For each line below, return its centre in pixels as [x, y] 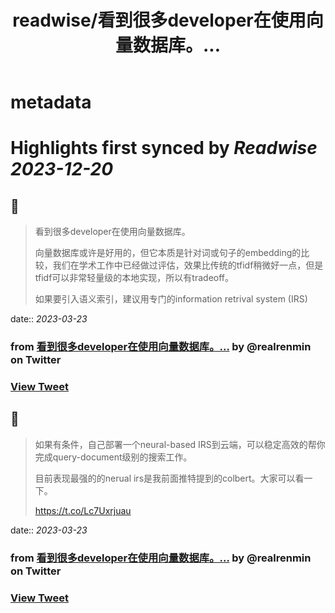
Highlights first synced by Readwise [164, 148]
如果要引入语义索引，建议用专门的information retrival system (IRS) [171, 299]
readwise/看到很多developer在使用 [159, 20]
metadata [51, 102]
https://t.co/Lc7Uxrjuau [83, 510]
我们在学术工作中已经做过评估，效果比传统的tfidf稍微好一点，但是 [188, 265]
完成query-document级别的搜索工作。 [113, 457]
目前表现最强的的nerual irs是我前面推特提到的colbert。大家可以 [165, 478]
